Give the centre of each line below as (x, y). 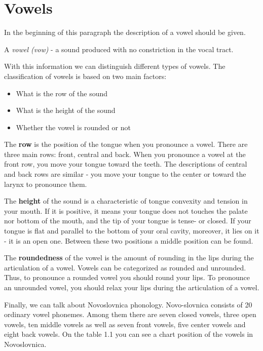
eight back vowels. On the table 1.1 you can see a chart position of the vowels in (129, 334)
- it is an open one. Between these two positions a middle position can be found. (129, 240)
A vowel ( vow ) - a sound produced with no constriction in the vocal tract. (119, 49)
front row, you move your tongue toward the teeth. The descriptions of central (126, 164)
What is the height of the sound (66, 110)
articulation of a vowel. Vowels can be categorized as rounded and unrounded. (125, 267)
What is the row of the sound (62, 93)
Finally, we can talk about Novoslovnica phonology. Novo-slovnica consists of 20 (128, 304)
